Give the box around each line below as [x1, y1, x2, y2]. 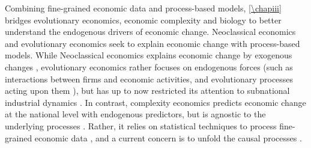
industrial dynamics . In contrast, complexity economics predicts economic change [5, 96, 306, 108]
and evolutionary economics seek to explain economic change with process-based [5, 37, 300, 49]
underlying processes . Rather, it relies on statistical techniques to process [5, 119, 277, 132]
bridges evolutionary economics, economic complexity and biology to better [5, 13, 282, 26]
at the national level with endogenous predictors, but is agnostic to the [5, 108, 266, 120]
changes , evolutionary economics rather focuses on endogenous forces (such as [5, 60, 293, 73]
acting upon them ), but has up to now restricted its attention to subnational [5, 84, 290, 97]
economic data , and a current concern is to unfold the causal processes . [34, 131, 302, 144]
